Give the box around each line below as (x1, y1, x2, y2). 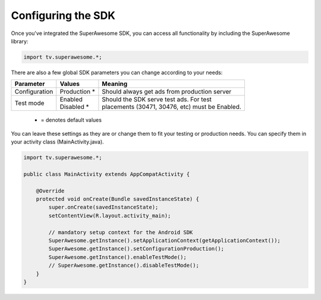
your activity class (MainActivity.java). (11, 138, 104, 145)
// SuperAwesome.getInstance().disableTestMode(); (48, 262, 199, 269)
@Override (36, 187, 65, 194)
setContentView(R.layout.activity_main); (48, 212, 171, 219)
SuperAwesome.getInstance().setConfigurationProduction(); (48, 245, 225, 252)
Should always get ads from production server (102, 88, 232, 96)
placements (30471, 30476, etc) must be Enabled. (102, 103, 242, 111)
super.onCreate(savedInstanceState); (48, 204, 159, 210)
